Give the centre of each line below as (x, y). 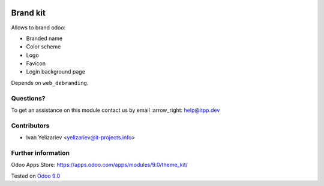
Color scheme (43, 47)
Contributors (30, 126)
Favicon (36, 63)
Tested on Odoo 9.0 (36, 176)
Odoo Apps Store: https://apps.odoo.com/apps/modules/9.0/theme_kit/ (100, 165)
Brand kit (28, 13)
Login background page (55, 72)
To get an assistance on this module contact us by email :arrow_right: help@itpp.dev (115, 110)
